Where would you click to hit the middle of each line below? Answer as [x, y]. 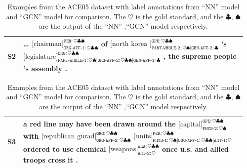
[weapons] [123, 149]
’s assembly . [45, 68]
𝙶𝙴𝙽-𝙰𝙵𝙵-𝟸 [202, 48]
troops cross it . [51, 160]
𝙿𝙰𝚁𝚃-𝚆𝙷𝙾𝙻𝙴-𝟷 [72, 61]
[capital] [191, 124]
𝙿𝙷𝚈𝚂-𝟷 [160, 140]
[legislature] [41, 57]
